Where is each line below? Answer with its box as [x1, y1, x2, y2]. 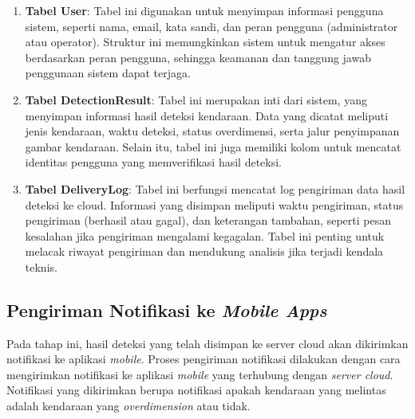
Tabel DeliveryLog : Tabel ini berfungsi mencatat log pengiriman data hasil [25, 180, 405, 197]
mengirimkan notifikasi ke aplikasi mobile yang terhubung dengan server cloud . [6, 366, 393, 382]
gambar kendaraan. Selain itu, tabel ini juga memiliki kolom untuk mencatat [25, 138, 401, 155]
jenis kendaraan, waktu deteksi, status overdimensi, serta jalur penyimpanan [25, 123, 400, 139]
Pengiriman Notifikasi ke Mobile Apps [6, 297, 327, 322]
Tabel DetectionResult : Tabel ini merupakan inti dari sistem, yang [25, 91, 367, 108]
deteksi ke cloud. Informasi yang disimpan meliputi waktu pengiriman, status [25, 196, 404, 213]
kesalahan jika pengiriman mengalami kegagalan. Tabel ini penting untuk [25, 227, 385, 244]
